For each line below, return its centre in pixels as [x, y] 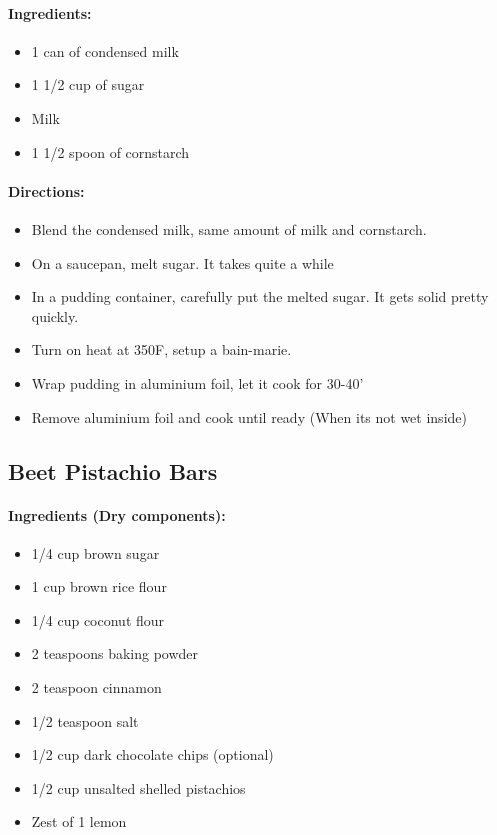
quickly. [55, 315]
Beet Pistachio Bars [113, 470]
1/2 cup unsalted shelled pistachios [138, 787]
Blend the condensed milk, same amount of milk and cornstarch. [229, 228]
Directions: [46, 190]
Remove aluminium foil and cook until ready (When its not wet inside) [249, 416]
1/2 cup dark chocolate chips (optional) [152, 754]
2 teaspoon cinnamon [96, 687]
